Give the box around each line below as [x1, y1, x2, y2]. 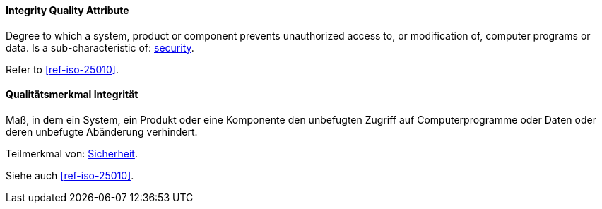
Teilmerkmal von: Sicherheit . [6, 147, 138, 160]
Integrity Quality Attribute [6, 4, 129, 16]
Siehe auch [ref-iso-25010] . [6, 169, 134, 181]
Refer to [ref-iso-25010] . [6, 63, 119, 76]
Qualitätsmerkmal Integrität [6, 88, 138, 101]
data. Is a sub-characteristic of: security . [6, 41, 194, 54]
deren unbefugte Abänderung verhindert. [6, 125, 198, 138]
